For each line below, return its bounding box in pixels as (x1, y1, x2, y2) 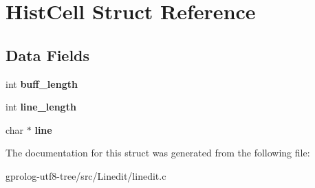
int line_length (6, 99, 76, 114)
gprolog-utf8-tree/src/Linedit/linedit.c (6, 168, 166, 183)
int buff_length (6, 76, 78, 91)
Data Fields (6, 44, 90, 65)
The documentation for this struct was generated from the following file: (6, 145, 310, 160)
